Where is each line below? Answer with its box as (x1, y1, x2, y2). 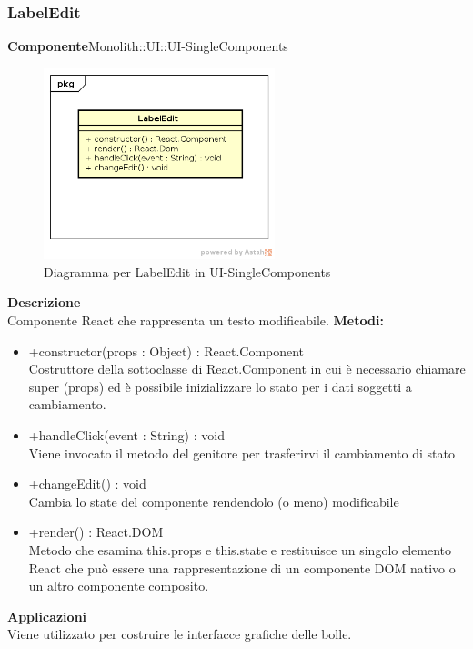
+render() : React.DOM (28, 522, 164, 541)
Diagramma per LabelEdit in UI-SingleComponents (44, 262, 331, 281)
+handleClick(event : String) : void (28, 426, 225, 445)
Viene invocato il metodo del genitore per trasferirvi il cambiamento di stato (28, 443, 455, 462)
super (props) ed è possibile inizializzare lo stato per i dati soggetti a (28, 376, 412, 396)
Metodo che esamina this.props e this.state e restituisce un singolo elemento (28, 540, 451, 559)
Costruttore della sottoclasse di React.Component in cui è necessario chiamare (28, 359, 466, 378)
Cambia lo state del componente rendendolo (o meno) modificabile (28, 491, 399, 510)
